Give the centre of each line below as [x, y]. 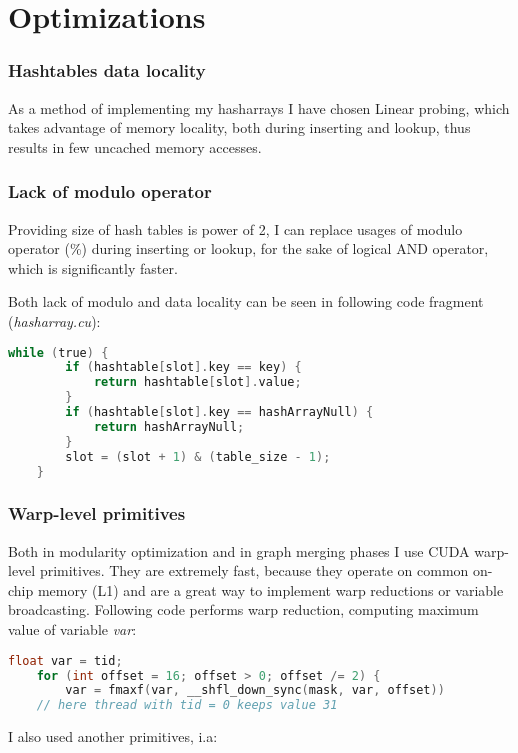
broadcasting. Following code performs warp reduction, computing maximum [243, 609]
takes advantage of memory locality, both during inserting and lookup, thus [239, 127]
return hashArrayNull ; [169, 426]
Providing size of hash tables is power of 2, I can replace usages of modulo [235, 228]
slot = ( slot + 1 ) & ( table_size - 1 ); [198, 456]
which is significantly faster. [93, 267]
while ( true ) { [58, 352]
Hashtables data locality [107, 70]
